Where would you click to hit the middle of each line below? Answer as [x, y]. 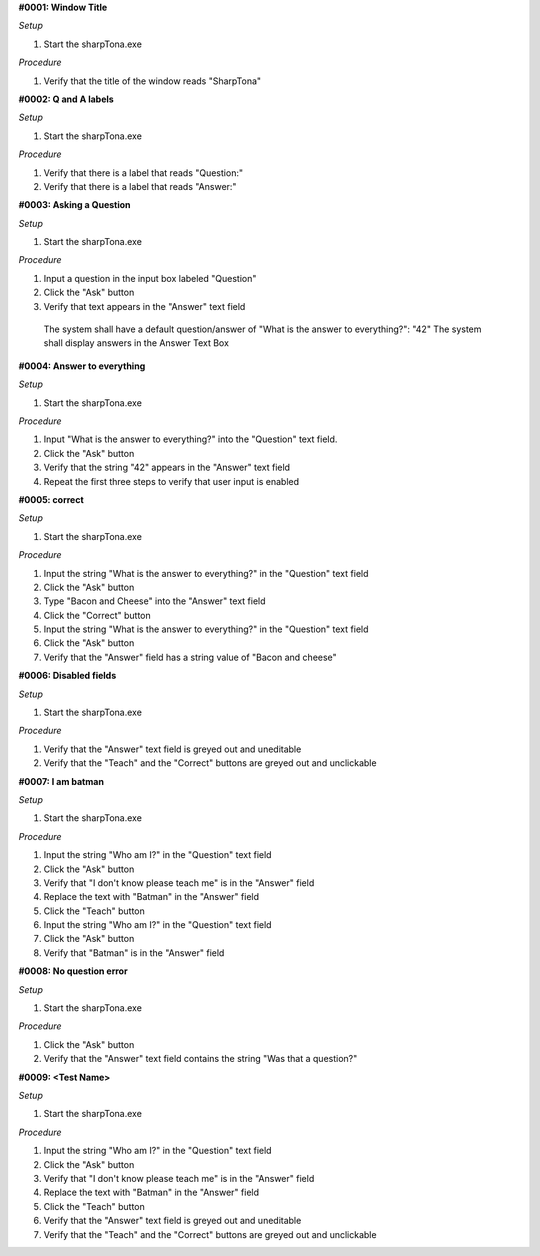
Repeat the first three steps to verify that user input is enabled [171, 481]
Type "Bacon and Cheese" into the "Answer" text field [154, 601]
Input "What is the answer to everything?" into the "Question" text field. [190, 439]
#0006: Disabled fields [67, 676]
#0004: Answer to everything [82, 366]
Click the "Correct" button [97, 615]
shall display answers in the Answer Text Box [136, 343]
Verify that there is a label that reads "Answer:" [140, 186]
